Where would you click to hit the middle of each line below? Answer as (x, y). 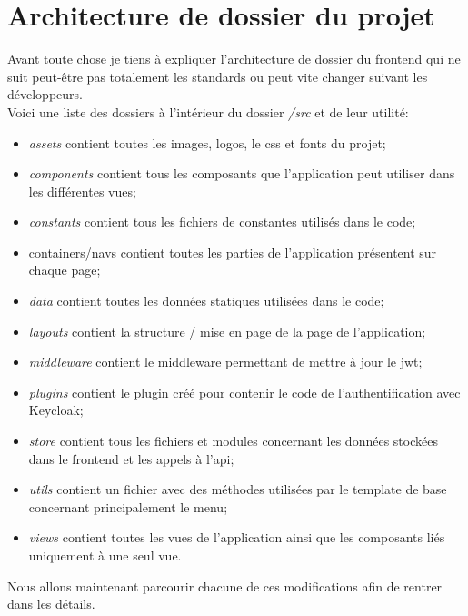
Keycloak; (56, 410)
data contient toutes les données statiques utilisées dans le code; (206, 301)
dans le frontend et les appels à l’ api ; (131, 458)
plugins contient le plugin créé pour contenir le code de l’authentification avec (244, 392)
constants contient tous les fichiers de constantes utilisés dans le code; (222, 222)
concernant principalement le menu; (128, 506)
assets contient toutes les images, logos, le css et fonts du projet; (207, 142)
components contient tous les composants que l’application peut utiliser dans (242, 173)
